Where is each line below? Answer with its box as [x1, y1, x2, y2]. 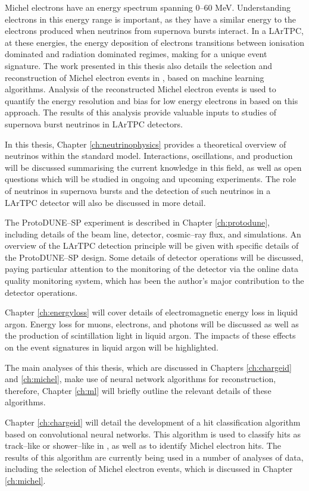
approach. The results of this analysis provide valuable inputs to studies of [5, 106, 277, 118]
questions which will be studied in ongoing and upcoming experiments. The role [5, 173, 296, 185]
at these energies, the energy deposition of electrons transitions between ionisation [5, 36, 305, 48]
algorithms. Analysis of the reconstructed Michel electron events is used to [5, 83, 276, 95]
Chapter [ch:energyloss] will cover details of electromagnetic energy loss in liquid [5, 306, 298, 318]
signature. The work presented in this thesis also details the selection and [5, 59, 273, 71]
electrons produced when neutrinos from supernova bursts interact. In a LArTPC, [5, 24, 304, 37]
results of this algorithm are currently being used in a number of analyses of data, [5, 451, 304, 463]
